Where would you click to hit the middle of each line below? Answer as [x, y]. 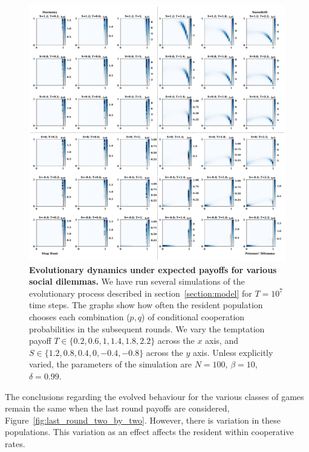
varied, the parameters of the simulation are [111, 364]
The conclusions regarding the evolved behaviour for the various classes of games [154, 396]
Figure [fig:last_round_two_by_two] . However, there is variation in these [143, 420]
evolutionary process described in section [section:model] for [141, 293]
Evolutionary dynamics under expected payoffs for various [153, 269]
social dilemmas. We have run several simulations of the [137, 281]
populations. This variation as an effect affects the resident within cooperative [149, 432]
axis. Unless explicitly [233, 352]
